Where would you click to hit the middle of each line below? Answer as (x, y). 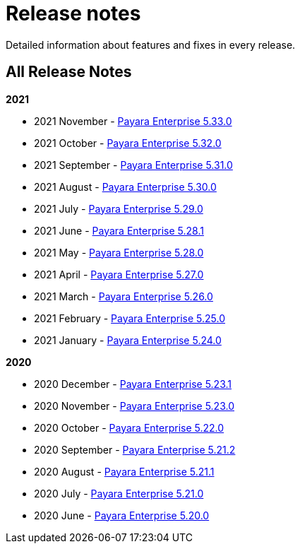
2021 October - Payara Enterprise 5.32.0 (128, 143)
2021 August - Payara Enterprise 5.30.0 (125, 187)
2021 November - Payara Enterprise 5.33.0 (133, 121)
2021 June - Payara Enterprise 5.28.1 (119, 230)
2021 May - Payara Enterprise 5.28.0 (119, 252)
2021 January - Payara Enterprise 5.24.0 (128, 340)
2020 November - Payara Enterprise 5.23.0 (134, 406)
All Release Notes (69, 72)
